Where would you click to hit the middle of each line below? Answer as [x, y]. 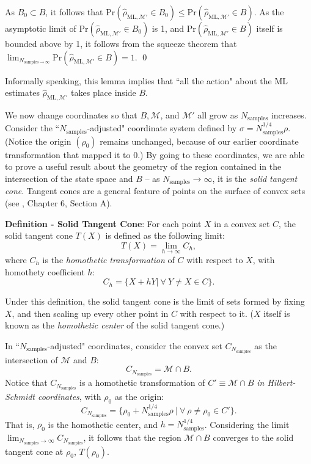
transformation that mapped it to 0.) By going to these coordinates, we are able [155, 154]
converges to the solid [253, 437]
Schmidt [20, 397]
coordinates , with [70, 397]
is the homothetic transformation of [108, 259]
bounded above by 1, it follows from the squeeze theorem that [121, 43]
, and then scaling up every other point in [90, 313]
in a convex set [242, 223]
